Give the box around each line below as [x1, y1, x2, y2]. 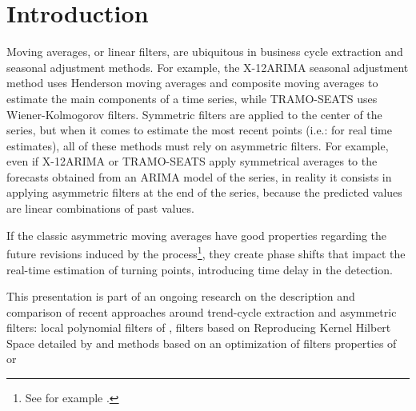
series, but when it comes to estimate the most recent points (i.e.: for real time [6, 122, 392, 138]
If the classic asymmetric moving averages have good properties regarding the [6, 226, 387, 243]
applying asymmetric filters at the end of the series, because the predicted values [6, 184, 402, 201]
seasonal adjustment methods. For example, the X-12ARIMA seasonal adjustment [6, 58, 409, 75]
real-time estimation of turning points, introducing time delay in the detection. [6, 261, 393, 277]
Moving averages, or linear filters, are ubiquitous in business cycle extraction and [6, 43, 403, 60]
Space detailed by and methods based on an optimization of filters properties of [6, 334, 397, 351]
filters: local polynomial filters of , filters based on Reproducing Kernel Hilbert [6, 319, 391, 336]
